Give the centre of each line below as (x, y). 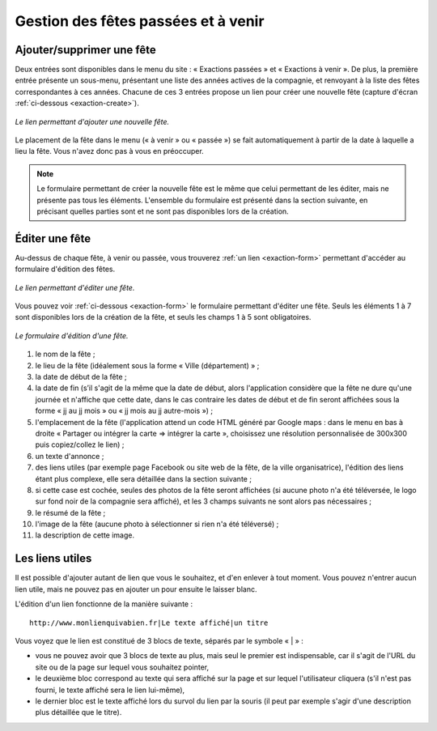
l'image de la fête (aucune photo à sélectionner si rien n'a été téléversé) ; (157, 524)
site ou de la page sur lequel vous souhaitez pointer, (122, 667)
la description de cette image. (85, 535)
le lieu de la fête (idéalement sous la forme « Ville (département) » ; (147, 365)
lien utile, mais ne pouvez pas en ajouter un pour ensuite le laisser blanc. (136, 589)
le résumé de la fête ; (70, 512)
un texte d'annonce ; (70, 456)
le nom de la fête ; (65, 354)
